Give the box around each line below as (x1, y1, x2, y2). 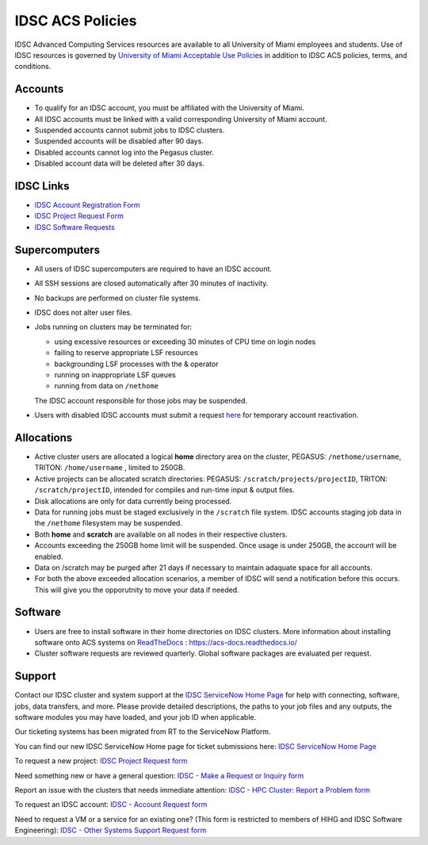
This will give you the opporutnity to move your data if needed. (34, 585, 239, 595)
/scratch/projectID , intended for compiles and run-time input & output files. (34, 485, 295, 495)
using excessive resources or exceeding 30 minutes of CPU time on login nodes (54, 337, 316, 346)
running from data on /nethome (54, 381, 159, 391)
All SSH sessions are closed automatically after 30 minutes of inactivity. (34, 278, 269, 289)
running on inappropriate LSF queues (54, 369, 176, 380)
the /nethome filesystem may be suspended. (34, 518, 182, 528)
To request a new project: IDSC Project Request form (14, 756, 188, 766)
